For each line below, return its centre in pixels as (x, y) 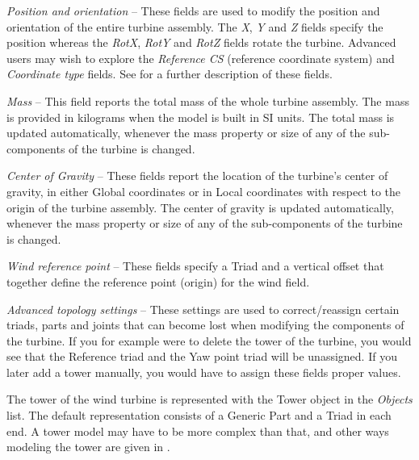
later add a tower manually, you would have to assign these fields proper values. (204, 372)
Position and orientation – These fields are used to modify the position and (193, 10)
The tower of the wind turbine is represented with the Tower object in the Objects (209, 399)
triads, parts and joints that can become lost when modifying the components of (205, 325)
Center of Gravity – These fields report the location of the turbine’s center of (197, 176)
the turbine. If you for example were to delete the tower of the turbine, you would (209, 340)
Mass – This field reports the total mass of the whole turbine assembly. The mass (208, 100)
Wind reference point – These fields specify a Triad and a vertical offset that (195, 266)
